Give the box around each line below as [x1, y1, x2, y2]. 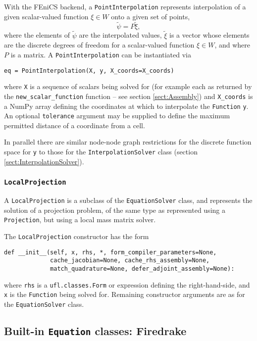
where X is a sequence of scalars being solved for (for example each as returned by [4, 81, 252, 92]
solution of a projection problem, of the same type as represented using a [4, 204, 225, 215]
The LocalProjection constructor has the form [4, 231, 149, 241]
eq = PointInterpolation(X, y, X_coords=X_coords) [4, 67, 174, 74]
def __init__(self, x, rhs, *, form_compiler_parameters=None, [4, 248, 217, 256]
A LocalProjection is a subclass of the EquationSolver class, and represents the [4, 195, 253, 205]
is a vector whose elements [169, 30, 250, 40]
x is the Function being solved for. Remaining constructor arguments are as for [4, 289, 245, 299]
